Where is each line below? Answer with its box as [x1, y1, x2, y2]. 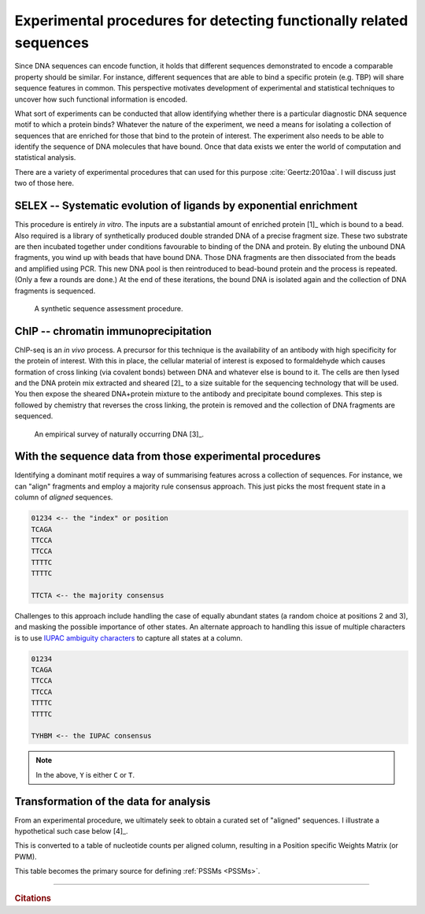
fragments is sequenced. [14, 286, 96, 295]
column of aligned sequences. [14, 492, 113, 502]
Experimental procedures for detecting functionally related [14, 12, 408, 29]
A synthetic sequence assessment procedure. [34, 303, 184, 313]
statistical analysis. [14, 153, 76, 162]
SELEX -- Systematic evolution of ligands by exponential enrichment [14, 199, 358, 213]
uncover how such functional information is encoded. [14, 95, 188, 104]
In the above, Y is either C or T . [35, 770, 135, 779]
